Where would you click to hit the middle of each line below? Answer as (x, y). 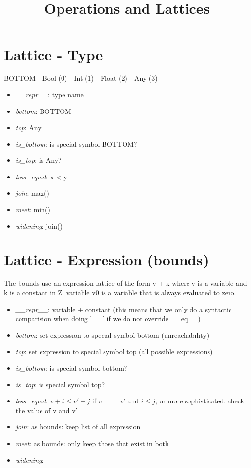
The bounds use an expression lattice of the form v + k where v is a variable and (125, 283)
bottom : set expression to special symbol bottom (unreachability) (112, 335)
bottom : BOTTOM (43, 111)
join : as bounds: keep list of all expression (78, 427)
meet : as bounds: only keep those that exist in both (92, 443)
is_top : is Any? (38, 160)
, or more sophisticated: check (200, 401)
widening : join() (39, 226)
